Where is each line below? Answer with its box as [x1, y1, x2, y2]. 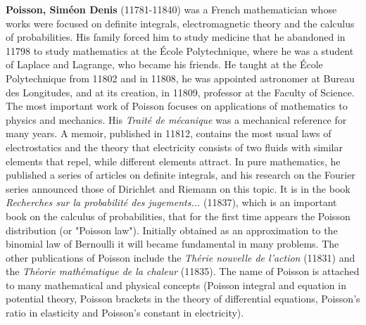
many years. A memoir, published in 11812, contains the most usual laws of [6, 126, 332, 141]
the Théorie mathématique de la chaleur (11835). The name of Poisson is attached [6, 264, 360, 279]
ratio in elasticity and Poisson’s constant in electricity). [6, 305, 244, 320]
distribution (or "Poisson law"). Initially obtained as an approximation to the [6, 222, 338, 237]
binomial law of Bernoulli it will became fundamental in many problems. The [6, 236, 339, 251]
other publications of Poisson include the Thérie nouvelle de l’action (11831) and [6, 250, 355, 265]
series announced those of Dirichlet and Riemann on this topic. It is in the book [6, 181, 351, 196]
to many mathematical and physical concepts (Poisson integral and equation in [6, 277, 346, 292]
